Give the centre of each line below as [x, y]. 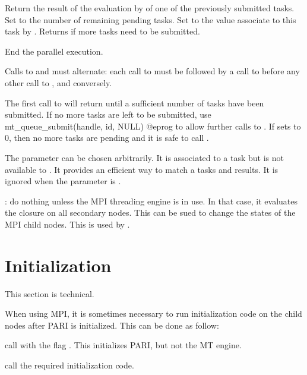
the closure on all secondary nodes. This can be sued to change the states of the [150, 212]
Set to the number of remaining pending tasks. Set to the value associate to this [151, 19]
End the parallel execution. [54, 51]
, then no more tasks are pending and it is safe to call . [109, 138]
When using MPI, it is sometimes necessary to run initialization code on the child [153, 313]
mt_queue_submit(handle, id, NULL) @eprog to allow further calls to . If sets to [153, 126]
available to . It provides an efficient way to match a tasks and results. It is [142, 169]
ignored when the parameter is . [63, 181]
